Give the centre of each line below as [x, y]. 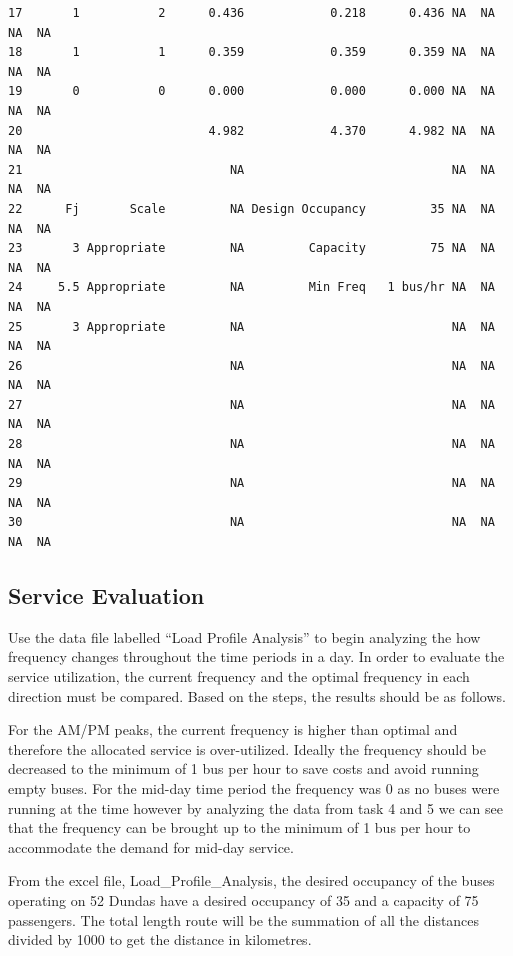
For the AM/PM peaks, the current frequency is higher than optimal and [233, 729]
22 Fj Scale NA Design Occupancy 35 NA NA [251, 208]
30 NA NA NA [251, 522]
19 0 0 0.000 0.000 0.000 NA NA [251, 91]
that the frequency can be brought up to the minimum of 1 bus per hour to [239, 827]
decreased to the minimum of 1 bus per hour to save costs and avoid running [243, 768]
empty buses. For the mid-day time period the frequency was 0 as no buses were [254, 787]
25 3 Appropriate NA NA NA [251, 326]
